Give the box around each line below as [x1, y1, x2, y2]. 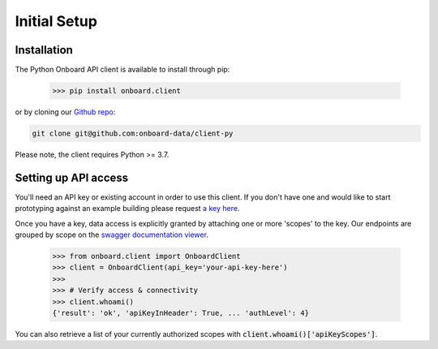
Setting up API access [15, 170, 129, 184]
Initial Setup [15, 12, 97, 30]
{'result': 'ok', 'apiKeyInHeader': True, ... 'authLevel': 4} [52, 308, 310, 318]
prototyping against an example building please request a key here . [15, 204, 240, 213]
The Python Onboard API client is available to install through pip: [15, 65, 230, 75]
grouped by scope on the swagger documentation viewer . [15, 230, 208, 239]
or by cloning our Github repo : [15, 107, 116, 117]
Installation [15, 43, 73, 57]
